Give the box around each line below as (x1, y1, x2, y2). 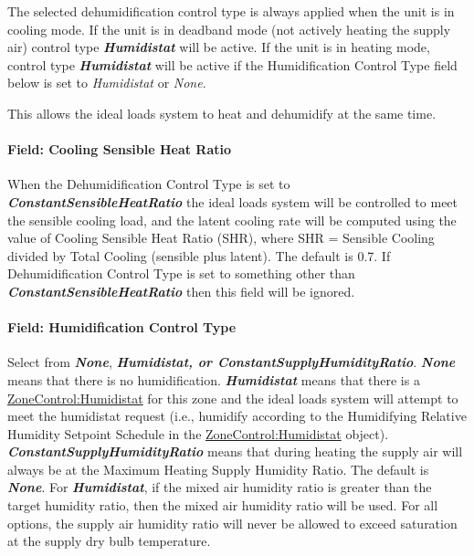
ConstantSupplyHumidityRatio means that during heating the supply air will (7, 442, 463, 461)
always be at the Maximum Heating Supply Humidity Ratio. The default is (7, 459, 429, 478)
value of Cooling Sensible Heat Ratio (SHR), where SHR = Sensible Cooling (7, 228, 435, 247)
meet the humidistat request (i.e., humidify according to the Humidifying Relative (7, 406, 467, 425)
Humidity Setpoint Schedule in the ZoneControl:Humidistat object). (7, 424, 389, 443)
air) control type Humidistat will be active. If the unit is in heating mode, (7, 37, 430, 57)
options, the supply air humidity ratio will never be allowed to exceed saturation (7, 513, 458, 532)
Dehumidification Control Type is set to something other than (7, 264, 355, 283)
